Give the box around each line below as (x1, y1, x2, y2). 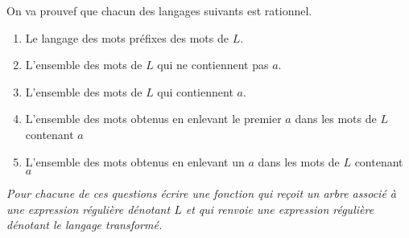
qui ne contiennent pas (157, 56, 269, 73)
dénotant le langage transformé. (6, 216, 163, 233)
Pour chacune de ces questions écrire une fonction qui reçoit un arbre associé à (6, 185, 397, 202)
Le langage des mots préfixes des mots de (25, 29, 229, 46)
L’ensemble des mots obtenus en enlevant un (25, 153, 245, 170)
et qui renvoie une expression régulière (185, 200, 374, 217)
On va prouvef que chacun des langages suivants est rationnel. (6, 2, 312, 18)
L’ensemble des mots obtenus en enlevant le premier (25, 110, 282, 127)
